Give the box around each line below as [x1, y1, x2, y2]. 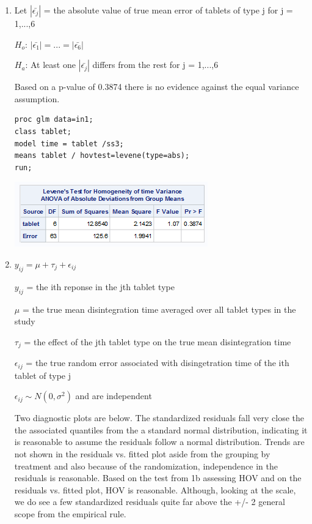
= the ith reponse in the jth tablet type [26, 280, 175, 293]
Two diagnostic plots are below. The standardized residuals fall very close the [14, 411, 305, 424]
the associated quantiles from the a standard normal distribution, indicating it [14, 423, 308, 436]
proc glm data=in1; [14, 115, 93, 124]
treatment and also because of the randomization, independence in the [14, 459, 278, 472]
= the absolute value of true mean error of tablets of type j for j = [43, 4, 293, 16]
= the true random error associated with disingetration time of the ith [26, 356, 289, 369]
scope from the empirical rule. [14, 507, 126, 520]
